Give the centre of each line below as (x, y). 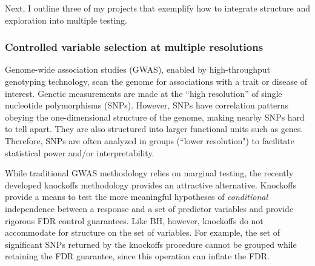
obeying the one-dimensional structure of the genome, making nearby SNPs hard (155, 117)
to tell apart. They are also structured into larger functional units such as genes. (154, 129)
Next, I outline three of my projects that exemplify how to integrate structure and (157, 8)
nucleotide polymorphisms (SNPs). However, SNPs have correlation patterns (147, 105)
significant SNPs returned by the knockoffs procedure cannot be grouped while (151, 244)
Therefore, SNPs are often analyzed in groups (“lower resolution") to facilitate (150, 140)
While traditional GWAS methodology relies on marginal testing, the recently (149, 173)
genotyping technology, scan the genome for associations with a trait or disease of (156, 81)
